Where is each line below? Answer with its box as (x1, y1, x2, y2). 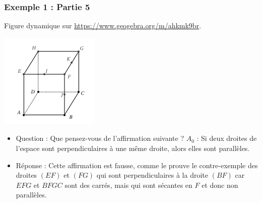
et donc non (202, 179, 238, 190)
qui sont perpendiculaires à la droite (96, 170, 208, 180)
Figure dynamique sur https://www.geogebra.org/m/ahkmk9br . (4, 20, 202, 31)
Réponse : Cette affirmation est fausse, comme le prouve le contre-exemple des (16, 160, 258, 170)
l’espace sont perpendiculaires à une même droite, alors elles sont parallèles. (16, 143, 250, 153)
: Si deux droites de (196, 133, 257, 143)
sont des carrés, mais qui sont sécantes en (64, 179, 192, 190)
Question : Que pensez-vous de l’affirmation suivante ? (16, 133, 184, 143)
